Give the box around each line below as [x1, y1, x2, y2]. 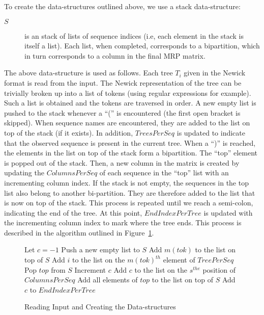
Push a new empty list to [61, 244, 140, 255]
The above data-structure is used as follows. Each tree [4, 67, 173, 78]
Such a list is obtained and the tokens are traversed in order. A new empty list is [4, 97, 256, 108]
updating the [4, 167, 44, 178]
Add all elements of [77, 274, 138, 285]
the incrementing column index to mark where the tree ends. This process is [4, 217, 242, 228]
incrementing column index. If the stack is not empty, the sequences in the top [4, 177, 249, 188]
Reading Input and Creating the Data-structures [24, 301, 176, 312]
